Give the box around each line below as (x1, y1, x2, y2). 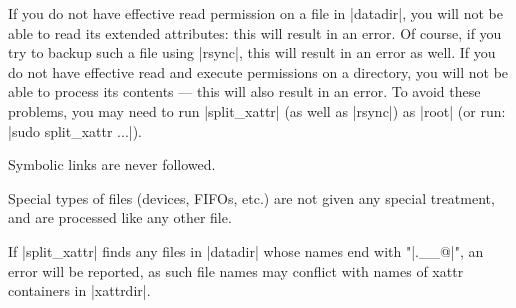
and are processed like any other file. (8, 207, 232, 228)
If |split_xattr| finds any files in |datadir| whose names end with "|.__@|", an (8, 240, 484, 261)
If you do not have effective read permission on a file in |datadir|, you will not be (8, 3, 503, 23)
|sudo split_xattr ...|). (8, 120, 143, 141)
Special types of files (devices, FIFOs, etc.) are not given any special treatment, (8, 187, 495, 208)
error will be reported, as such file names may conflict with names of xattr (8, 260, 464, 281)
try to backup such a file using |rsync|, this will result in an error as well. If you (8, 42, 496, 63)
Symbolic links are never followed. (8, 154, 216, 175)
